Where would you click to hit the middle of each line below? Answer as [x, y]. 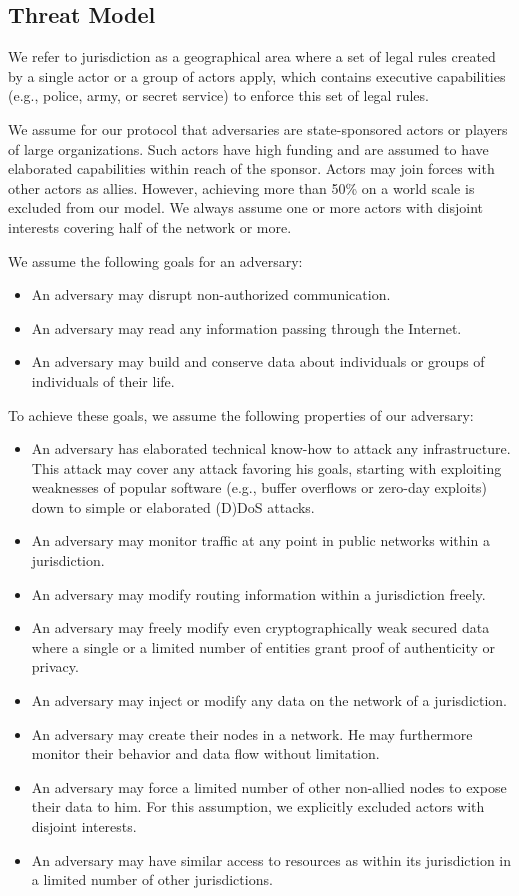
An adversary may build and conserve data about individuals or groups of [258, 361]
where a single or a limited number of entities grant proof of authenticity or [263, 646]
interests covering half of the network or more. [150, 226]
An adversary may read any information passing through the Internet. [246, 327]
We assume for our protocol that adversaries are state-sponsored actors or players [258, 128]
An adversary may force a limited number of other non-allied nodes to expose [269, 786]
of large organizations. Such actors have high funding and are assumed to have [248, 148]
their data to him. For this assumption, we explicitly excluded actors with [258, 806]
